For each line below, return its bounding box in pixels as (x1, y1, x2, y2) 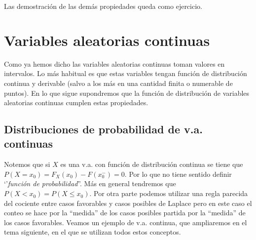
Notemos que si (4, 159, 50, 169)
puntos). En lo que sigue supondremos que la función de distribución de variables (4, 87, 250, 98)
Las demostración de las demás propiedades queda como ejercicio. (4, 1, 202, 11)
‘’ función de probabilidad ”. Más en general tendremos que (4, 178, 176, 189)
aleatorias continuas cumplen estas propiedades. (4, 97, 148, 108)
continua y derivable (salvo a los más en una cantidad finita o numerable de (4, 78, 233, 88)
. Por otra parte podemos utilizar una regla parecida (89, 188, 248, 199)
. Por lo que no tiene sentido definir (124, 168, 232, 179)
